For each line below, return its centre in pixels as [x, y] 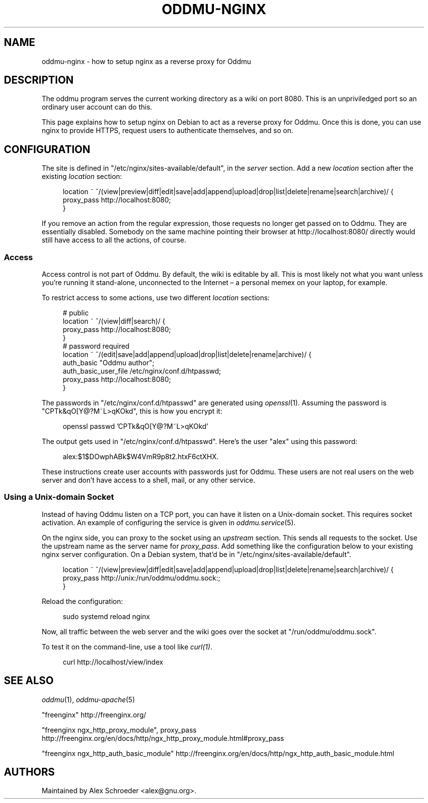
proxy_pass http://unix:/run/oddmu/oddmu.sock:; [141, 578]
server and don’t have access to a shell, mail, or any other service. [149, 480]
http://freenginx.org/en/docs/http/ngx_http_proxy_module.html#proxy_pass [163, 738]
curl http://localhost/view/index [113, 662]
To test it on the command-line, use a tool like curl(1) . [127, 647]
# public [76, 313]
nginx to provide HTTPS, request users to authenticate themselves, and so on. [168, 131]
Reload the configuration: [82, 601]
